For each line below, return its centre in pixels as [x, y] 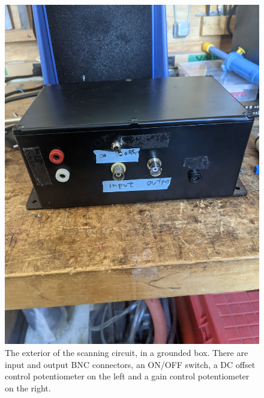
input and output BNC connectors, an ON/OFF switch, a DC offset [130, 364]
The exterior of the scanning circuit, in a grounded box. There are [127, 352]
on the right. [28, 387]
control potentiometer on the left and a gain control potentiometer [127, 376]
